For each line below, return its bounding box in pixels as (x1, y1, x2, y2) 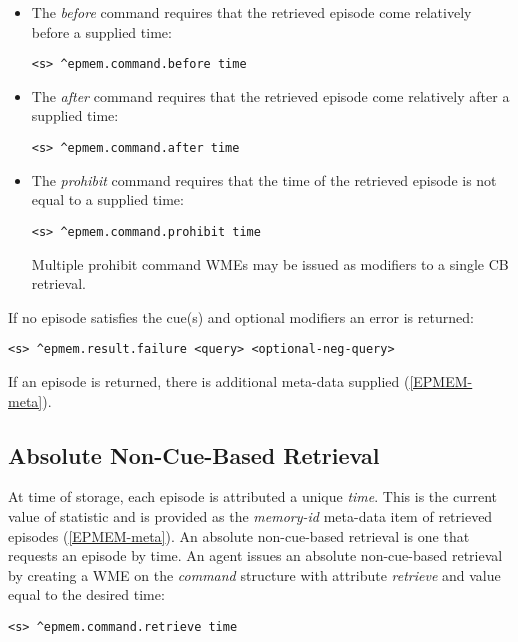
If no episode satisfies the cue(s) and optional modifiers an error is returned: (8, 306, 474, 327)
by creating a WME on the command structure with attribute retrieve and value (8, 564, 501, 585)
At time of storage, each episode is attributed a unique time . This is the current (8, 486, 497, 507)
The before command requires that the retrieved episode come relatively (31, 2, 472, 22)
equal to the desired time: (8, 584, 165, 605)
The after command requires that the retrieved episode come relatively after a (31, 85, 510, 106)
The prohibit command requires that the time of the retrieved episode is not (31, 169, 497, 190)
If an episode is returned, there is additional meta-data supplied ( (8, 370, 410, 391)
